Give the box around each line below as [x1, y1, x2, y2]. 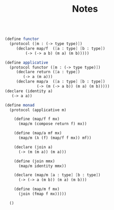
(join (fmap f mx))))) [18, 192, 67, 197]
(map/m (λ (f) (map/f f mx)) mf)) [18, 135, 92, 141]
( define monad [5, 102, 35, 108]
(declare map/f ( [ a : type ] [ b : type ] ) [16, 46, 105, 51]
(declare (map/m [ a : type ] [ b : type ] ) [14, 173, 101, 178]
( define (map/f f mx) [14, 116, 60, 122]
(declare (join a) [14, 144, 53, 150]
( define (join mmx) [14, 158, 55, 164]
